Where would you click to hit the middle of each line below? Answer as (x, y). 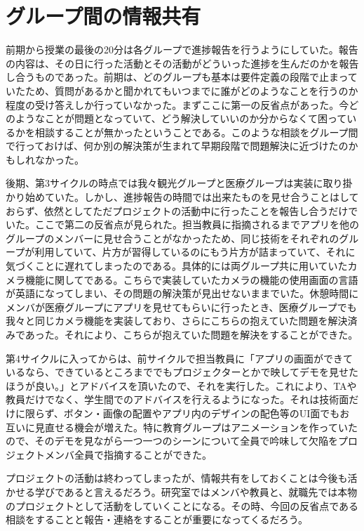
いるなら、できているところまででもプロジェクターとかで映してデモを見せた (182, 372)
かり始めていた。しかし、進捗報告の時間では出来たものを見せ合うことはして (182, 197)
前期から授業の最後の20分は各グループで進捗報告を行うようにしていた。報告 (182, 50)
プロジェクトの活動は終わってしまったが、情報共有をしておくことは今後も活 (182, 478)
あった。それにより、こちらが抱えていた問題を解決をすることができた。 (191, 334)
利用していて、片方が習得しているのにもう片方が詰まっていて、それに (195, 252)
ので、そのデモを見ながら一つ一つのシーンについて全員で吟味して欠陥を (172, 441)
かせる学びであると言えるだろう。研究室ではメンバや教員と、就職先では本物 (182, 491)
